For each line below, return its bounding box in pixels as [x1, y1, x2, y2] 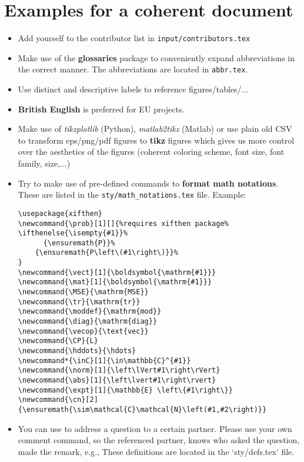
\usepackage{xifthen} [18, 209, 102, 218]
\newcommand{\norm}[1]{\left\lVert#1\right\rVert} [18, 366, 221, 375]
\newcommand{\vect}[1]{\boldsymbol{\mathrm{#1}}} [18, 268, 216, 277]
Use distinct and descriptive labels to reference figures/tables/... [18, 83, 249, 95]
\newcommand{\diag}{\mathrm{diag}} [18, 317, 158, 326]
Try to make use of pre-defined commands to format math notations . [18, 177, 279, 189]
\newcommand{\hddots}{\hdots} [18, 347, 136, 355]
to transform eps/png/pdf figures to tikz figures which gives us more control [18, 134, 295, 146]
